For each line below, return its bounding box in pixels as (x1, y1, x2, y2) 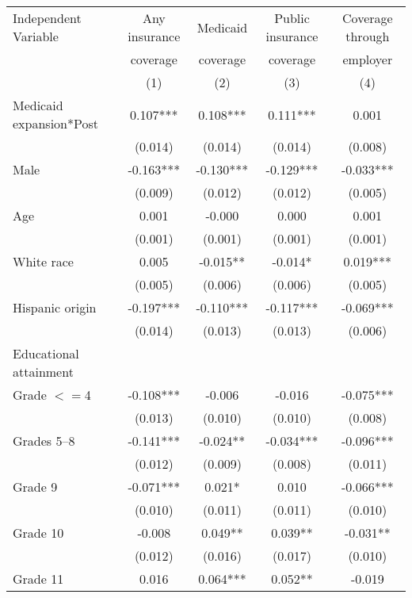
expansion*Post (13, 114, 98, 132)
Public (274, 9, 310, 27)
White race (13, 252, 74, 270)
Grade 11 (13, 569, 64, 588)
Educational (13, 344, 79, 362)
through (345, 27, 390, 45)
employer (342, 50, 393, 68)
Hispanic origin (13, 298, 97, 316)
